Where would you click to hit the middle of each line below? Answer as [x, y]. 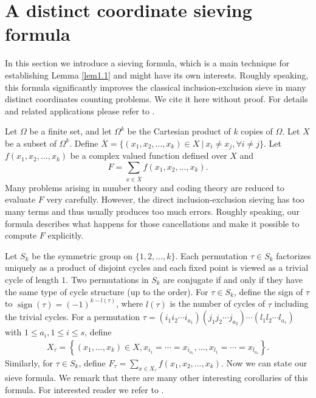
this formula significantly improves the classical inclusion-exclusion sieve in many [156, 87]
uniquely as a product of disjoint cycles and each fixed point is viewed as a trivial [157, 267]
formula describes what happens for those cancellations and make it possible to [152, 223]
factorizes [294, 255]
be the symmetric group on [82, 255]
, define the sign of [268, 291]
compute [21, 235]
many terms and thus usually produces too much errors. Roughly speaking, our [153, 211]
